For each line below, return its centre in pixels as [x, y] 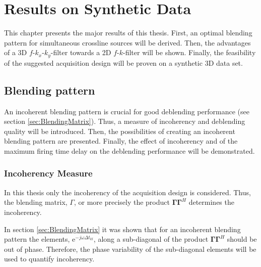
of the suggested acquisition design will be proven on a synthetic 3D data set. [123, 62]
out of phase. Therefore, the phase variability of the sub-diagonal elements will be [130, 249]
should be [242, 239]
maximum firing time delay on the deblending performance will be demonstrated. [129, 150]
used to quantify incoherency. [49, 259]
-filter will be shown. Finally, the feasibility [189, 52]
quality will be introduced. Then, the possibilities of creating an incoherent [120, 131]
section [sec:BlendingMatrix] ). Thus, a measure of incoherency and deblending [125, 121]
